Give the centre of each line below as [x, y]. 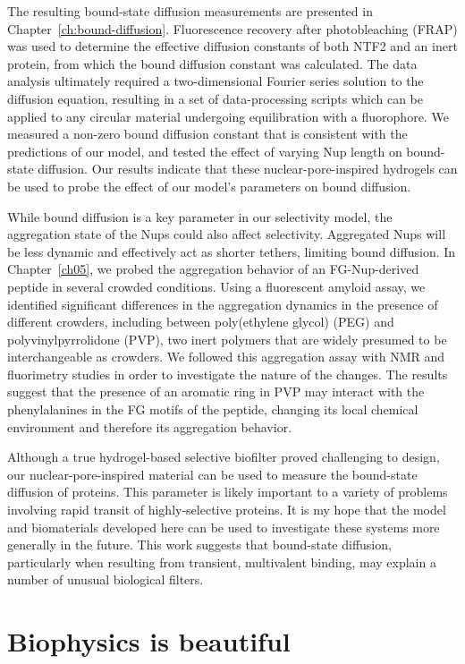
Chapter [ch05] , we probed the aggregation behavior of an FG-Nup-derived [213, 269]
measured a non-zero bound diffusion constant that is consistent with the [207, 134]
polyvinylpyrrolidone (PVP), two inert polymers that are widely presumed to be [227, 339]
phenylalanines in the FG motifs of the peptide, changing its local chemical [213, 409]
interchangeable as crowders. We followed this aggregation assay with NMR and [226, 357]
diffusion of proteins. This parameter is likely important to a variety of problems [228, 492]
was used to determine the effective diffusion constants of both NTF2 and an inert [232, 46]
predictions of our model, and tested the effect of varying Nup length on [205, 151]
